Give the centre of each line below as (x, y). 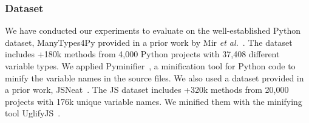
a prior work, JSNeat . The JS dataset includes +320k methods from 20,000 (147, 90)
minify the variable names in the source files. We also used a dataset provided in (154, 77)
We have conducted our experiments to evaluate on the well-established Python (153, 30)
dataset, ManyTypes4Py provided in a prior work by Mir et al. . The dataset (149, 42)
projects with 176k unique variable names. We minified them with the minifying (154, 101)
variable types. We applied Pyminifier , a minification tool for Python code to (150, 66)
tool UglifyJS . (33, 113)
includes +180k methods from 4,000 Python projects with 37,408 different (142, 54)
